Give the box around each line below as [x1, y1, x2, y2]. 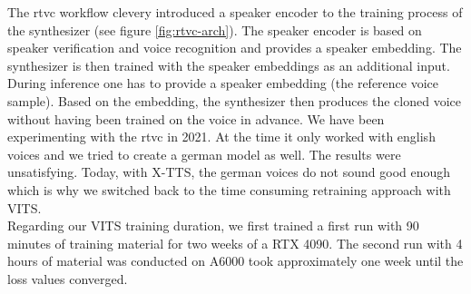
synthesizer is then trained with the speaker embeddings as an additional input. [7, 55, 450, 74]
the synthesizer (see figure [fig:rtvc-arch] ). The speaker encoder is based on [7, 20, 422, 39]
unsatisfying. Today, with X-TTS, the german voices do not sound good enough [7, 162, 451, 181]
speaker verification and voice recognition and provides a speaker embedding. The [7, 38, 462, 57]
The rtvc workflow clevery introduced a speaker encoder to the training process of [7, 3, 463, 21]
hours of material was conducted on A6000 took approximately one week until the [7, 251, 464, 270]
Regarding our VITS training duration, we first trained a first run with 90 [7, 216, 419, 235]
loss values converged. [7, 269, 128, 288]
